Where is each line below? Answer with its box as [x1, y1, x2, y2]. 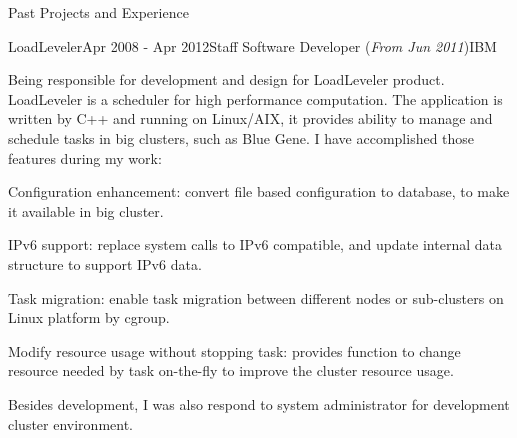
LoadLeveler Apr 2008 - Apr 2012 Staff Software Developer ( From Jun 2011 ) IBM [8, 35, 497, 56]
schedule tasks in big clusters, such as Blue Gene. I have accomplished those [8, 127, 475, 148]
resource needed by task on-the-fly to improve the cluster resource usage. [8, 360, 454, 381]
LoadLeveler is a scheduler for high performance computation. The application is [8, 88, 503, 109]
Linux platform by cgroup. [8, 307, 170, 328]
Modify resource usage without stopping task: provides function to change [8, 340, 461, 361]
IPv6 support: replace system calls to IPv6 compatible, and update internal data [8, 234, 502, 255]
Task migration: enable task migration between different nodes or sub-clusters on [8, 287, 504, 308]
